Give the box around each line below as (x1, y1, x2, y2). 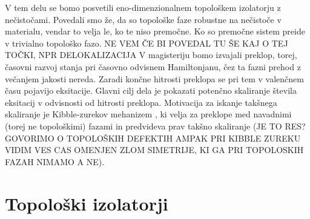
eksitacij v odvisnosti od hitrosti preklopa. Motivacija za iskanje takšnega (5, 96, 277, 108)
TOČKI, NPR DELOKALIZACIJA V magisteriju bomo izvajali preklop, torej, (5, 48, 297, 61)
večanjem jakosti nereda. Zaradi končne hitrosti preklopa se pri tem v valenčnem (5, 72, 304, 85)
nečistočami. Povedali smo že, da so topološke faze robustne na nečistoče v (5, 13, 282, 25)
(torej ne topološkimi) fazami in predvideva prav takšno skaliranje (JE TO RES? (5, 119, 306, 132)
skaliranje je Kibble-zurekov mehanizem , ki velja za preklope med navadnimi (5, 108, 292, 120)
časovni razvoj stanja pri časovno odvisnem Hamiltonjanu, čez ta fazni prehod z (5, 60, 301, 73)
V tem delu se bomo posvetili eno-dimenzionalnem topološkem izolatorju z (5, 1, 281, 13)
